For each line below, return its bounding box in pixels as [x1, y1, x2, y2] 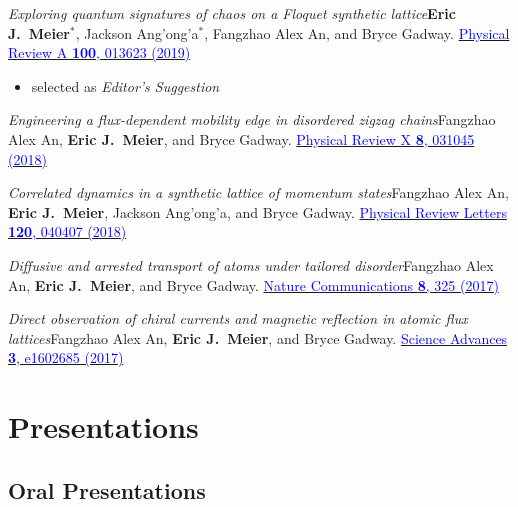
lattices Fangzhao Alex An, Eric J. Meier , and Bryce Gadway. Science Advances [8, 327, 508, 348]
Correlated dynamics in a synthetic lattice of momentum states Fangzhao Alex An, [8, 182, 509, 203]
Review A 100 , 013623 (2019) [8, 42, 191, 63]
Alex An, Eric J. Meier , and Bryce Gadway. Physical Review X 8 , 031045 [8, 128, 475, 149]
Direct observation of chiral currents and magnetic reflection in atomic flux [8, 308, 468, 329]
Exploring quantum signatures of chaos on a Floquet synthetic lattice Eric [8, 3, 456, 23]
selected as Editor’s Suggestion [31, 75, 220, 96]
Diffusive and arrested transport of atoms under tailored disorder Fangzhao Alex [8, 254, 494, 275]
